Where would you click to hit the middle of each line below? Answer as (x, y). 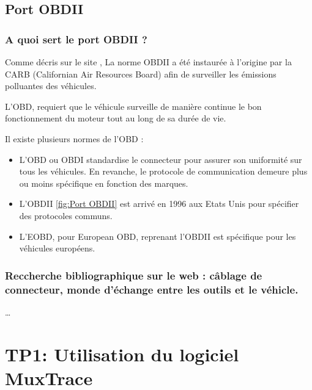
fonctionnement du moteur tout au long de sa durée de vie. (116, 118)
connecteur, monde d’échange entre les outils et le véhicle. (152, 289)
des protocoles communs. (66, 215)
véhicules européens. (57, 248)
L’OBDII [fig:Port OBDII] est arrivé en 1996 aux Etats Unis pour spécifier (159, 204)
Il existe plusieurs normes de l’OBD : (74, 138)
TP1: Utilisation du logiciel (122, 354)
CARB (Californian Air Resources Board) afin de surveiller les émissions (141, 74)
